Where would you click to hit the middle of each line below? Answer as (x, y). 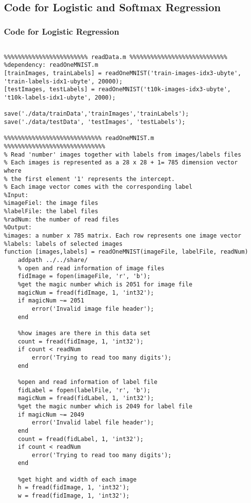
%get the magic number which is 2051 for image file (105, 285)
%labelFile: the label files (51, 211)
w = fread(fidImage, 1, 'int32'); (74, 496)
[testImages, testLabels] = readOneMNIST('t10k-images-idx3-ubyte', (117, 90)
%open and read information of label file (87, 382)
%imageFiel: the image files (51, 203)
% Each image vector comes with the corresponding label (98, 187)
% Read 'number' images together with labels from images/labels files (123, 154)
